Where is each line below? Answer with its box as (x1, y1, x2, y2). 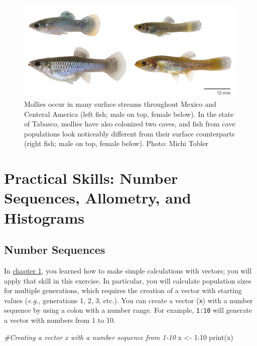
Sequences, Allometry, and (4, 187, 191, 208)
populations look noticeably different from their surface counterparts (24, 128, 235, 139)
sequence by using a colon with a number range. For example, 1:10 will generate (4, 305, 252, 315)
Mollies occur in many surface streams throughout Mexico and (24, 99, 216, 109)
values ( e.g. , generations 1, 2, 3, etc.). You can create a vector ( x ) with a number (4, 295, 253, 305)
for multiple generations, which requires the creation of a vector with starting (4, 285, 242, 296)
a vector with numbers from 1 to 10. (4, 315, 115, 325)
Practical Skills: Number (4, 168, 178, 188)
